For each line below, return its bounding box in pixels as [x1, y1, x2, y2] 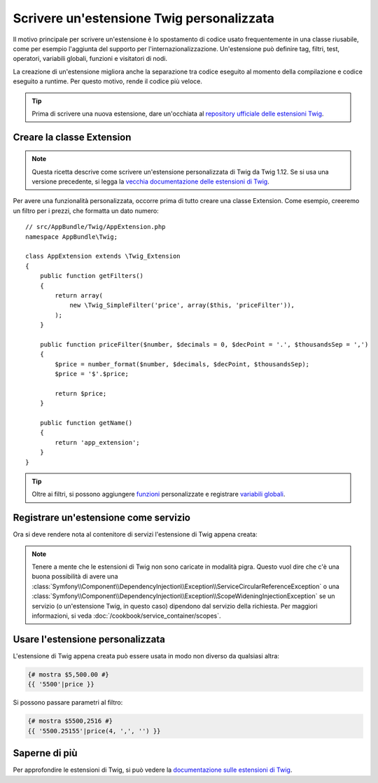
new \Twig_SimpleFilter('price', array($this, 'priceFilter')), [69, 301, 295, 310]
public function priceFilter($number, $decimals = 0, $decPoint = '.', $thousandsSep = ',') [39, 340, 369, 348]
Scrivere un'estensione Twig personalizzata [13, 11, 274, 26]
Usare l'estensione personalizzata [13, 633, 166, 645]
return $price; [55, 389, 107, 397]
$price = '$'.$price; [55, 370, 129, 378]
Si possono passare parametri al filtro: [13, 698, 123, 707]
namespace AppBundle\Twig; [25, 233, 118, 241]
